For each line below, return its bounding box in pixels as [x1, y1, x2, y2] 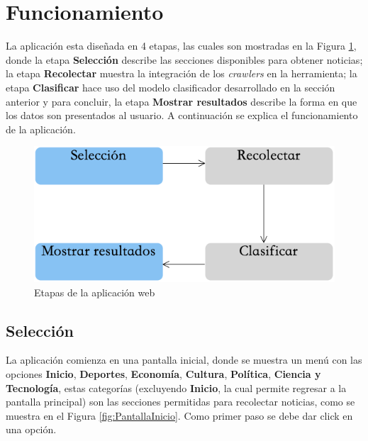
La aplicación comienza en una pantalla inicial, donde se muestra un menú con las [6, 352, 362, 367]
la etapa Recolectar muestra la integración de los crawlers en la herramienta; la [6, 66, 357, 81]
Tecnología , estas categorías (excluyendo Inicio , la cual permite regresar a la [6, 380, 347, 395]
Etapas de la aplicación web [34, 284, 155, 299]
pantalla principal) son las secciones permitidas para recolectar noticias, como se [6, 394, 355, 409]
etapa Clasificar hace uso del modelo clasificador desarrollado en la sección [6, 79, 335, 94]
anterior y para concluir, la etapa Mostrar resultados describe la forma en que [6, 94, 357, 108]
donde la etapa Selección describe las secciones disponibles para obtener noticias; [6, 52, 363, 67]
